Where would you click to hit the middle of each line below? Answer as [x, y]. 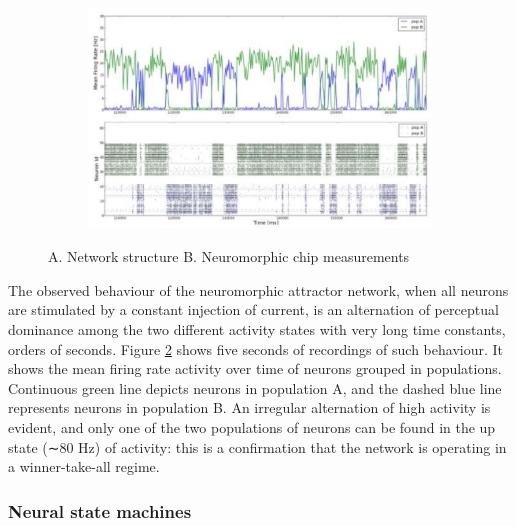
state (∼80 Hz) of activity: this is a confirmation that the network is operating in [257, 446]
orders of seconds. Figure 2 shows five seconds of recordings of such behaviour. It [255, 348]
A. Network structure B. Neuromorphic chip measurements [229, 256]
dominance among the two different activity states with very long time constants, [257, 329]
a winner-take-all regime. [84, 466]
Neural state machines [100, 510]
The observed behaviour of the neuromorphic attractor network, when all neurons [258, 289]
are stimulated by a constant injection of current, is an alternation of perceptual [253, 309]
